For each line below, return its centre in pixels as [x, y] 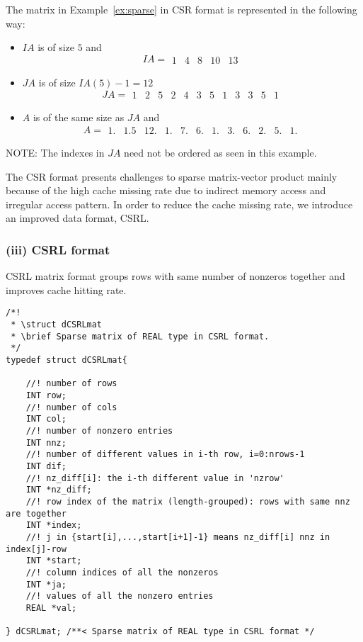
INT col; [46, 419]
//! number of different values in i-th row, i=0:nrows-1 [165, 455]
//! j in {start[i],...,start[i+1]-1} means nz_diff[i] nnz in [178, 537]
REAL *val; [51, 608]
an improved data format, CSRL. [77, 218]
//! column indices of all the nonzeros [122, 572]
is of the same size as [79, 117]
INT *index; [54, 525]
